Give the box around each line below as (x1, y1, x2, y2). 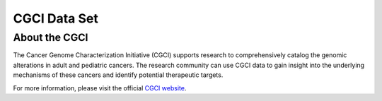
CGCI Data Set (13, 11, 98, 26)
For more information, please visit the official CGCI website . (13, 83, 187, 92)
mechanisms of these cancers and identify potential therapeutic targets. (13, 71, 224, 79)
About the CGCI (13, 31, 88, 44)
